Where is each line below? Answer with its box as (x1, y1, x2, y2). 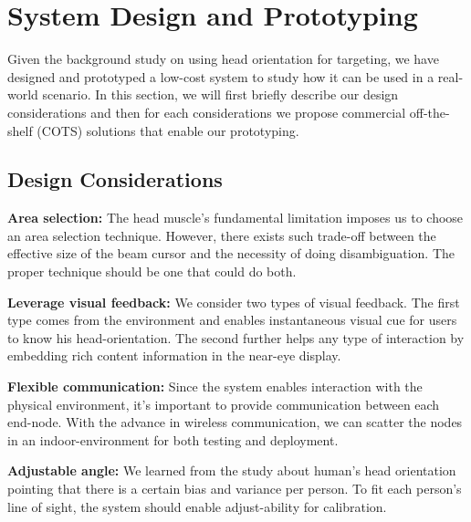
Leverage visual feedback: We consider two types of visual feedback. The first (7, 292, 460, 311)
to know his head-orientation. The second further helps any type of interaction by (7, 328, 465, 347)
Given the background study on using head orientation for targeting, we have (7, 49, 439, 68)
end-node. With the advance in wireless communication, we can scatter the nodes (7, 412, 463, 432)
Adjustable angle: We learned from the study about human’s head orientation (7, 461, 456, 480)
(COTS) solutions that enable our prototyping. (37, 120, 299, 140)
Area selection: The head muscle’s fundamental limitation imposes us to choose (7, 208, 464, 227)
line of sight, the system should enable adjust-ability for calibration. (7, 496, 387, 516)
